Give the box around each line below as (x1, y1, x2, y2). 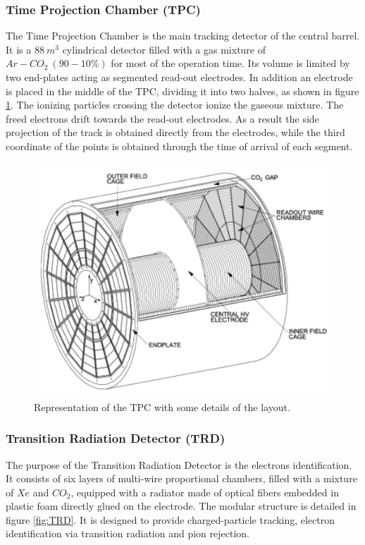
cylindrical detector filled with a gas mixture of (62, 42, 266, 56)
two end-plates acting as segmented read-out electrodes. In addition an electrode (6, 70, 353, 84)
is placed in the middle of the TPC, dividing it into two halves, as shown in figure (6, 83, 359, 98)
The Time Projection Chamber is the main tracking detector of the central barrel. (6, 28, 360, 43)
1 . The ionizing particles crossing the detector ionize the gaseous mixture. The (6, 97, 344, 112)
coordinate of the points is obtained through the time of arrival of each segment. (6, 138, 353, 153)
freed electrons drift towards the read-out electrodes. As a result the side (6, 111, 319, 125)
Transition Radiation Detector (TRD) (6, 429, 225, 447)
